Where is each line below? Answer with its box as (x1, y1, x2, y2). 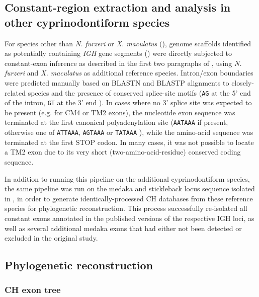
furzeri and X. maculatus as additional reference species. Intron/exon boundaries (5, 67, 253, 78)
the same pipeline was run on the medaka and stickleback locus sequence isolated (5, 183, 255, 194)
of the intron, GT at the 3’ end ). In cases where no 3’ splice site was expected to (5, 97, 252, 108)
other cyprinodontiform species (5, 14, 170, 30)
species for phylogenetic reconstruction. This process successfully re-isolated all (5, 203, 247, 213)
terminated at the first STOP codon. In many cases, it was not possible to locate (5, 136, 254, 147)
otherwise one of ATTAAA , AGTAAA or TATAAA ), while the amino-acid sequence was (5, 127, 253, 137)
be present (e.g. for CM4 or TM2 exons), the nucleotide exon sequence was (5, 107, 235, 117)
